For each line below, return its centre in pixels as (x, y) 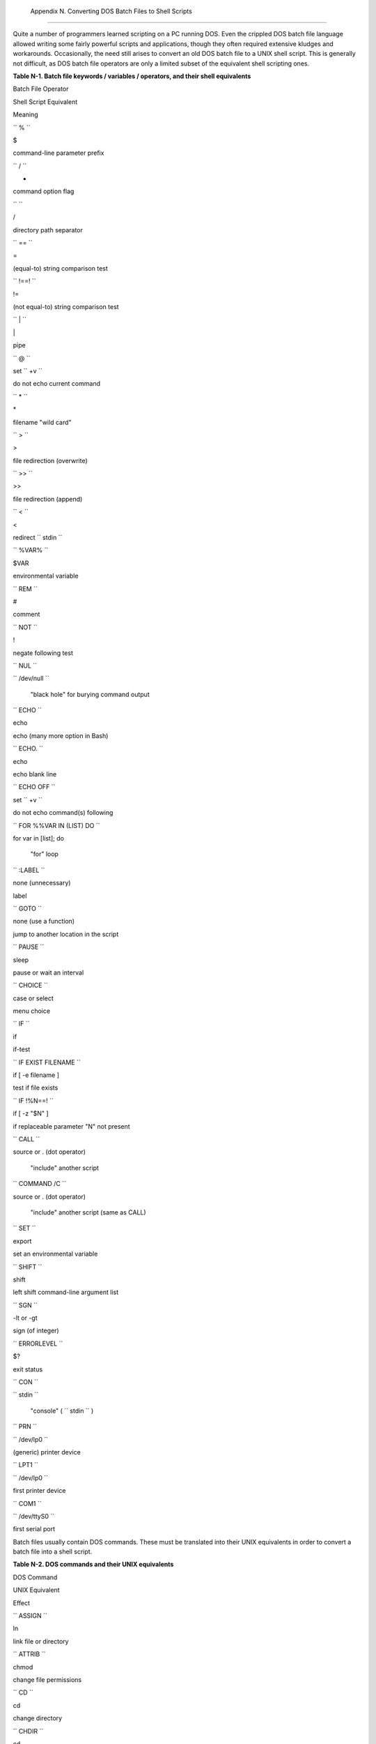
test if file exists (36, 1088)
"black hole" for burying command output (90, 694)
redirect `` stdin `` (38, 538)
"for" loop (45, 854)
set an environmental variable (55, 1254)
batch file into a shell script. (53, 1551)
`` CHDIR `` (28, 1731)
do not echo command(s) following (63, 813)
